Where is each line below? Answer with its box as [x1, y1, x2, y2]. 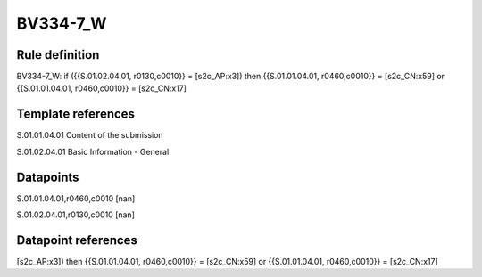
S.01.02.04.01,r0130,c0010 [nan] [16, 209, 136, 220]
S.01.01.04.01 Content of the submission [16, 130, 164, 141]
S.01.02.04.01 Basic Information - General [16, 146, 170, 157]
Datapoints [16, 169, 79, 184]
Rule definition [16, 47, 100, 62]
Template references [16, 107, 136, 122]
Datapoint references [16, 232, 138, 248]
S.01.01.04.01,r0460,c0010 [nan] [16, 192, 136, 204]
